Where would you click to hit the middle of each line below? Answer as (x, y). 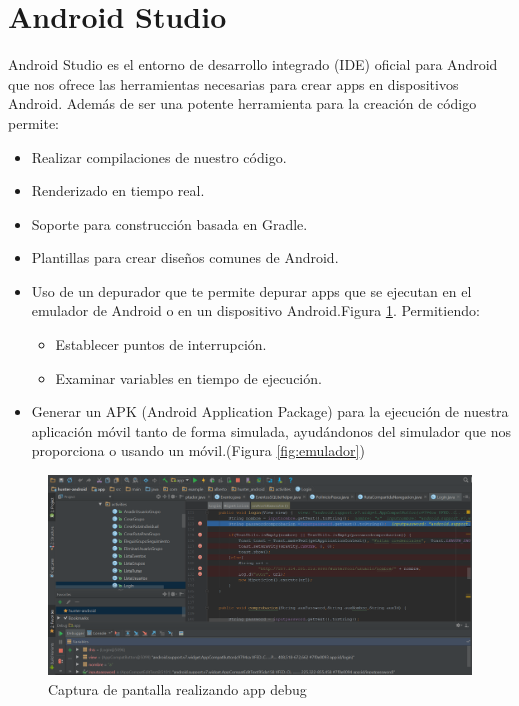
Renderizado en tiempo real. (118, 190)
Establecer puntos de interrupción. (161, 344)
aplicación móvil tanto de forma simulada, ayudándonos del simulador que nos (271, 430)
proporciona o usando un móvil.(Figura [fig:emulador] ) (198, 450)
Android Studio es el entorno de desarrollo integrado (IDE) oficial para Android (253, 64)
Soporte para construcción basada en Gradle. (169, 223)
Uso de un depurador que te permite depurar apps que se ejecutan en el (251, 290)
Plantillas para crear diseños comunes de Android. (185, 257)
